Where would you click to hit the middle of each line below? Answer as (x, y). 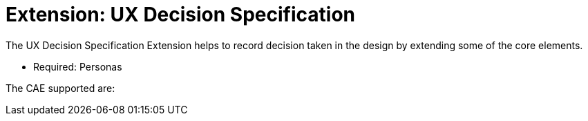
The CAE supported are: (60, 88)
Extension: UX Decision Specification (180, 15)
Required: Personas (78, 66)
